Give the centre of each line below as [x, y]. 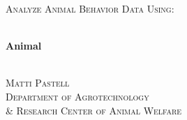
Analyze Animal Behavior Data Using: [90, 8]
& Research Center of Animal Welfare [94, 110]
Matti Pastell [38, 83]
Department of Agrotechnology [77, 96]
